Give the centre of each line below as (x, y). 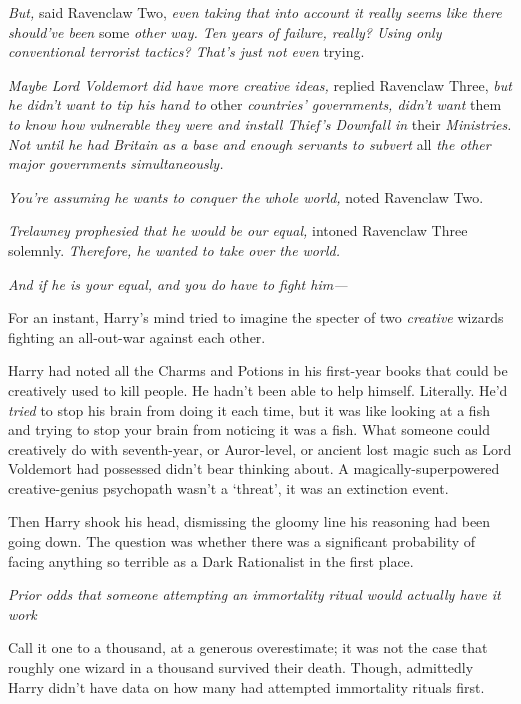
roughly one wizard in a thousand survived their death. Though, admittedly (241, 667)
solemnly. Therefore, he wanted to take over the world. (174, 249)
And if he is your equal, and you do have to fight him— (178, 283)
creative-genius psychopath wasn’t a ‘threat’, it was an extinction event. (228, 487)
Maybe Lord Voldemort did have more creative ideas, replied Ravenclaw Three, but (260, 84)
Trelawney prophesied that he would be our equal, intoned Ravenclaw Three (238, 230)
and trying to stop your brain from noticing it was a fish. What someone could (249, 429)
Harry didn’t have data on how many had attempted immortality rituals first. (246, 686)
